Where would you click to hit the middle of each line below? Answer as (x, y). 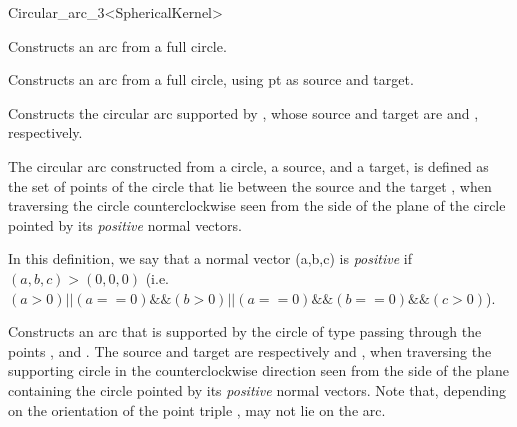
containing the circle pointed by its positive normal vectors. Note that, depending (257, 389)
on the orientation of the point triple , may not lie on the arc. (197, 409)
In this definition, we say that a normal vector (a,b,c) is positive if (210, 258)
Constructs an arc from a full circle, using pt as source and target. (211, 79)
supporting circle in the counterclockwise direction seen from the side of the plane (258, 370)
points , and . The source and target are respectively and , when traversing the (250, 350)
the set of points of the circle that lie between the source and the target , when (250, 185)
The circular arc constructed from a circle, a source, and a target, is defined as (248, 165)
